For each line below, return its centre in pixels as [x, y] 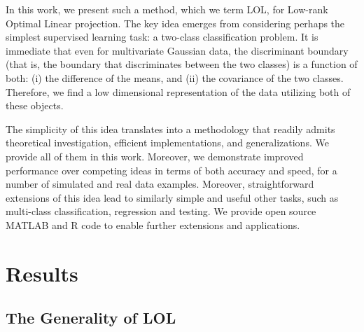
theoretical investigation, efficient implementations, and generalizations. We [167, 143]
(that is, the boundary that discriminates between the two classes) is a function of [182, 64]
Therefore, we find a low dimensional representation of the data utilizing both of [178, 91]
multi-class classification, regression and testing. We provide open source [161, 211]
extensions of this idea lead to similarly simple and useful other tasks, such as [172, 197]
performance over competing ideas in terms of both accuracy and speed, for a [171, 170]
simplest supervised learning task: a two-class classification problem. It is [162, 37]
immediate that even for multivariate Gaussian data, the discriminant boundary [177, 50]
